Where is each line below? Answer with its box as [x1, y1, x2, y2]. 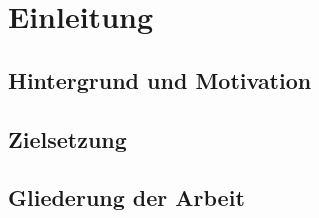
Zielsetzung [8, 123, 127, 154]
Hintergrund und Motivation [8, 64, 312, 95]
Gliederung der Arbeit [8, 182, 245, 213]
